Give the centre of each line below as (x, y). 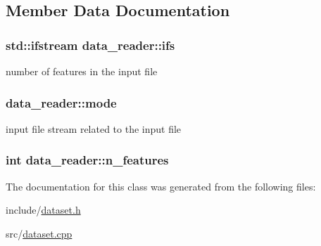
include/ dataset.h (43, 210)
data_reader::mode (61, 102)
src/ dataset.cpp (39, 233)
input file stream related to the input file (94, 128)
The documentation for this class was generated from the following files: (161, 186)
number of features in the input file (82, 71)
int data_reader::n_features (87, 160)
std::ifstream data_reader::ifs (90, 45)
